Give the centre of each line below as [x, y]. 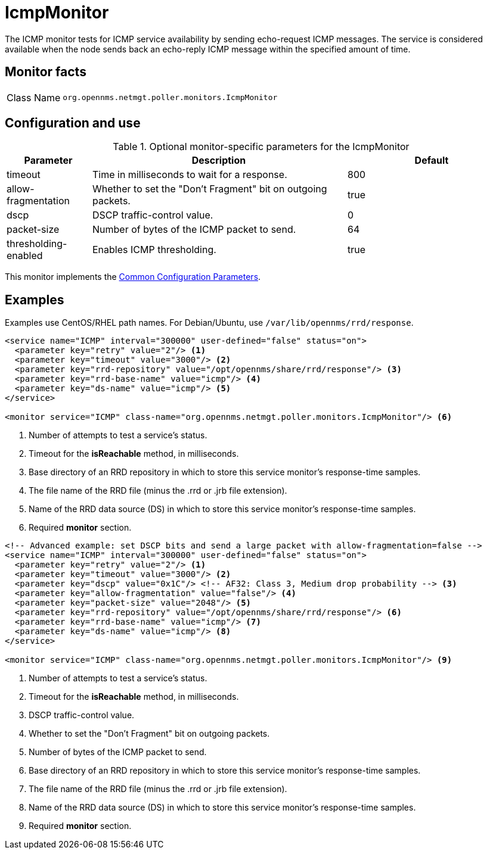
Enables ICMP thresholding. [154, 250]
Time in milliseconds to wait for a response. [190, 175]
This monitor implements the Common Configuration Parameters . [133, 277]
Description [219, 160]
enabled [25, 256]
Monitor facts [46, 72]
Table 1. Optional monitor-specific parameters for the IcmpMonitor [261, 147]
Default [432, 160]
